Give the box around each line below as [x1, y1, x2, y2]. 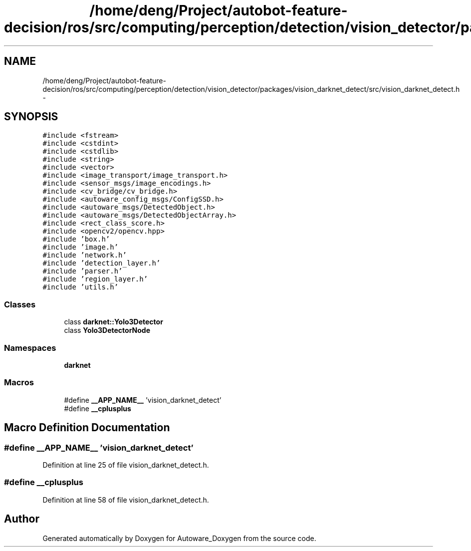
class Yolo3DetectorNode [64, 326, 150, 335]
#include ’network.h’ [42, 251, 127, 260]
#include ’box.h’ [42, 235, 110, 244]
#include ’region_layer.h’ [42, 275, 148, 283]
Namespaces [4, 342, 56, 353]
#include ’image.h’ [42, 243, 119, 252]
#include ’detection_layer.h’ [42, 259, 161, 268]
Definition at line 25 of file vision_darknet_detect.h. [42, 460, 209, 469]
